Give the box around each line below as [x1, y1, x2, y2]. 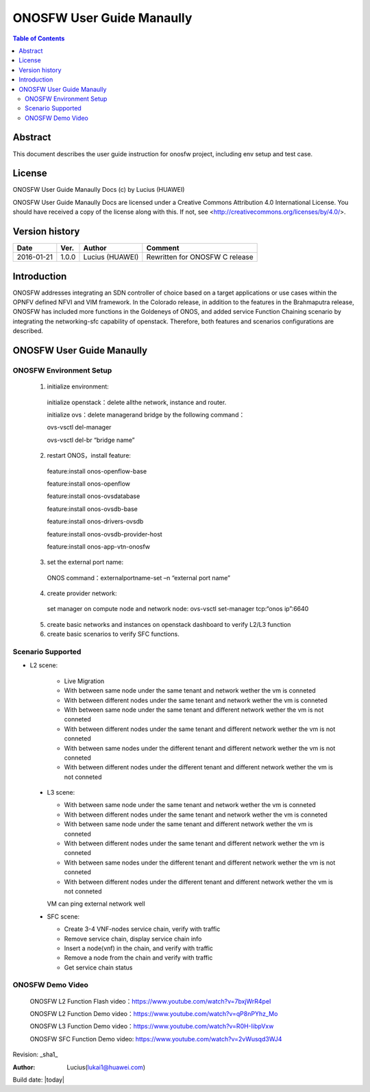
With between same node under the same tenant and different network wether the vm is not [64, 706, 324, 714]
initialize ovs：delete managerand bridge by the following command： [47, 411, 245, 419]
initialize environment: [47, 382, 109, 390]
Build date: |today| [12, 1076, 65, 1084]
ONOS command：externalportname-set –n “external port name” [47, 573, 231, 582]
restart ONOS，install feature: [47, 451, 132, 460]
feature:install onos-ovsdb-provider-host [47, 530, 162, 538]
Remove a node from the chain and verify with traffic [64, 954, 213, 962]
